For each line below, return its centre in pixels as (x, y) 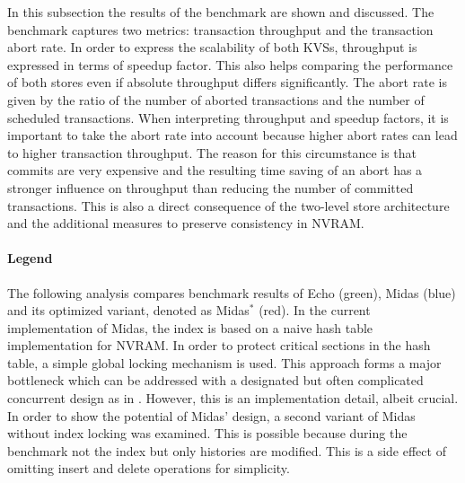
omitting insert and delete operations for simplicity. (149, 468)
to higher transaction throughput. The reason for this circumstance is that (212, 152)
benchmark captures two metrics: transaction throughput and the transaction (220, 29)
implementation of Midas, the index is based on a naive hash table (190, 327)
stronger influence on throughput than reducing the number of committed (211, 187)
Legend (30, 258)
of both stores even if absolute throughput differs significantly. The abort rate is (227, 82)
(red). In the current (315, 310)
